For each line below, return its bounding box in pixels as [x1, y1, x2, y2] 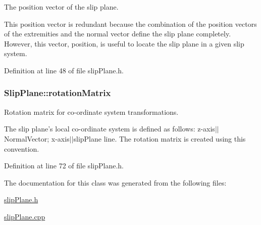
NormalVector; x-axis [4, 133, 70, 144]
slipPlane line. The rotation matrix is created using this [73, 133, 246, 144]
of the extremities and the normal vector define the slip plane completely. [4, 28, 231, 39]
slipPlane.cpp [4, 211, 45, 221]
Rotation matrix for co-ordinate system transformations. [4, 106, 179, 117]
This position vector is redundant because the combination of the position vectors [4, 18, 257, 29]
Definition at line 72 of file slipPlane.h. [4, 160, 124, 171]
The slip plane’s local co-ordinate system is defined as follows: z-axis [4, 123, 215, 134]
